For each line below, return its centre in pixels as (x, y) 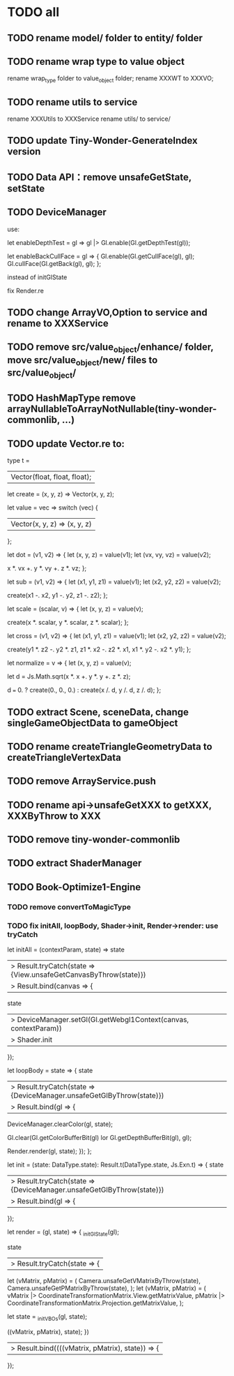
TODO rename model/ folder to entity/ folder (105, 38)
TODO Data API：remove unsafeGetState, (99, 177)
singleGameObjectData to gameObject (93, 723)
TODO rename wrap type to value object (96, 61)
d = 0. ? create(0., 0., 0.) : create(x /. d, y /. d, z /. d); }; (84, 690)
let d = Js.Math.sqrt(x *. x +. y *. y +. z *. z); (69, 676)
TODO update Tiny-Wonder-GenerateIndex (102, 141)
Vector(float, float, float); (51, 477)
